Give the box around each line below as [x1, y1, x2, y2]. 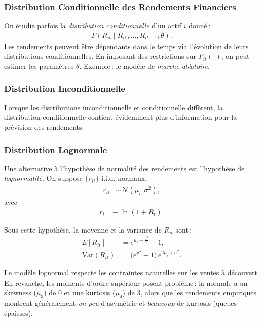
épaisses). [4, 307, 33, 318]
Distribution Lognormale [4, 143, 107, 156]
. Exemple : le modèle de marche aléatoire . [79, 61, 210, 71]
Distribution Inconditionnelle [4, 82, 125, 95]
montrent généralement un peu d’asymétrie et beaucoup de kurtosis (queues [4, 298, 237, 308]
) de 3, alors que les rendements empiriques [122, 287, 257, 298]
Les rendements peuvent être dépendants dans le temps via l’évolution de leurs [4, 40, 249, 51]
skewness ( [4, 287, 36, 298]
